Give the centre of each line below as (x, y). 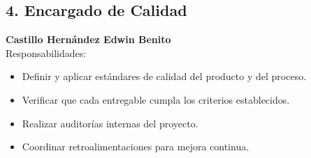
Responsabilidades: (46, 53)
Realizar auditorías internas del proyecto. (110, 123)
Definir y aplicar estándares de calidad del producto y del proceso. (164, 76)
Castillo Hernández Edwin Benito (88, 39)
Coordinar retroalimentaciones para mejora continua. (136, 147)
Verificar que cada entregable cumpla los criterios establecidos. (156, 99)
